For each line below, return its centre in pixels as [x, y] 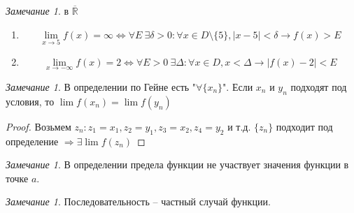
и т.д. [239, 126]
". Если [238, 87]
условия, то [30, 101]
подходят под [319, 87]
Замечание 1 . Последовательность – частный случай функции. [138, 201]
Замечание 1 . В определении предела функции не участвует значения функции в [177, 164]
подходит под [304, 126]
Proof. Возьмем [38, 126]
